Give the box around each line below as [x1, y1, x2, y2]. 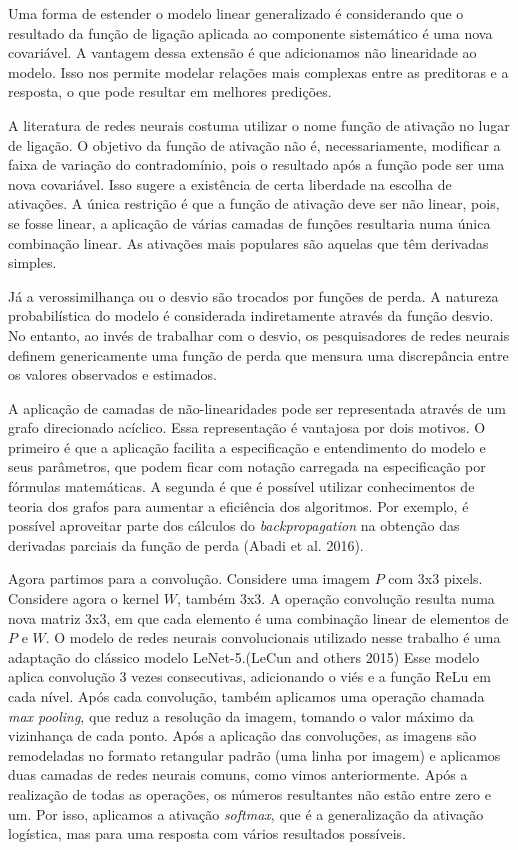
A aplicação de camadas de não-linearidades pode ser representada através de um [8, 397, 506, 418]
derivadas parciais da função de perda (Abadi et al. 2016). [8, 534, 364, 555]
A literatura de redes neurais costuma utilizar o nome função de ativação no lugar [8, 114, 510, 135]
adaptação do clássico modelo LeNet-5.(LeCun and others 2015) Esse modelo [8, 646, 480, 667]
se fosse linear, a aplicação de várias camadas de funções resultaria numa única [8, 212, 491, 233]
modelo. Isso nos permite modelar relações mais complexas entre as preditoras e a [8, 61, 509, 82]
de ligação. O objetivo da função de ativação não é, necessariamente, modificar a [8, 134, 501, 155]
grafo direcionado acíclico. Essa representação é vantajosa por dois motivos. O [8, 417, 486, 438]
